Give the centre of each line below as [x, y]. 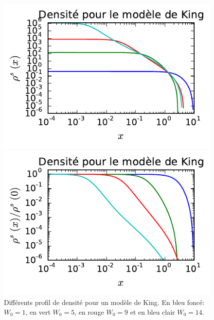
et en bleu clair [152, 312]
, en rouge [89, 312]
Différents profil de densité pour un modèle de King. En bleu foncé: [104, 302]
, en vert [38, 312]
